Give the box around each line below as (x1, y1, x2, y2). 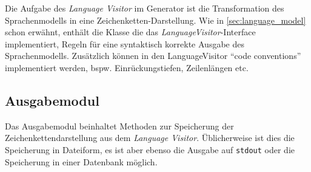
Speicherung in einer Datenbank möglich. (5, 155, 158, 168)
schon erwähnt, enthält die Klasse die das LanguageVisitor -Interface (5, 26, 256, 38)
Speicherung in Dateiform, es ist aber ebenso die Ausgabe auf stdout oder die (5, 143, 295, 156)
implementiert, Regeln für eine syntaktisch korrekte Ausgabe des (5, 37, 244, 50)
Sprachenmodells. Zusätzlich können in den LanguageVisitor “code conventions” (5, 49, 301, 62)
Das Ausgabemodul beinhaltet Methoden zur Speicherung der (5, 119, 234, 132)
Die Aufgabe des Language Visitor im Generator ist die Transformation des (5, 2, 284, 14)
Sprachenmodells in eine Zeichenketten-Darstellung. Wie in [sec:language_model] (5, 13, 306, 26)
